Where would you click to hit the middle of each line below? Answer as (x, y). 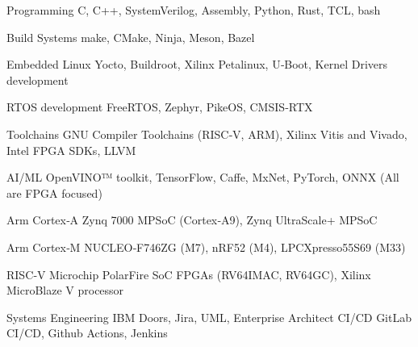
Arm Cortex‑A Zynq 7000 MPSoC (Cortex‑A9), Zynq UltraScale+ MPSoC (192, 220)
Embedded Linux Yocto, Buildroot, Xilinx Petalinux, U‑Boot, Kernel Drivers (197, 64)
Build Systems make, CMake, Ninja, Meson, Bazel (131, 37)
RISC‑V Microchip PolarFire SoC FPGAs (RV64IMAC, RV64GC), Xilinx (189, 274)
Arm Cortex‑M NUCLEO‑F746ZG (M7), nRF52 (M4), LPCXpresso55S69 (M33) (206, 247)
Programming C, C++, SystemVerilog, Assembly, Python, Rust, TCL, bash (194, 10)
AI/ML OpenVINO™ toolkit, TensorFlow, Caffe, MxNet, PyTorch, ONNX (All (203, 177)
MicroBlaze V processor (65, 290)
